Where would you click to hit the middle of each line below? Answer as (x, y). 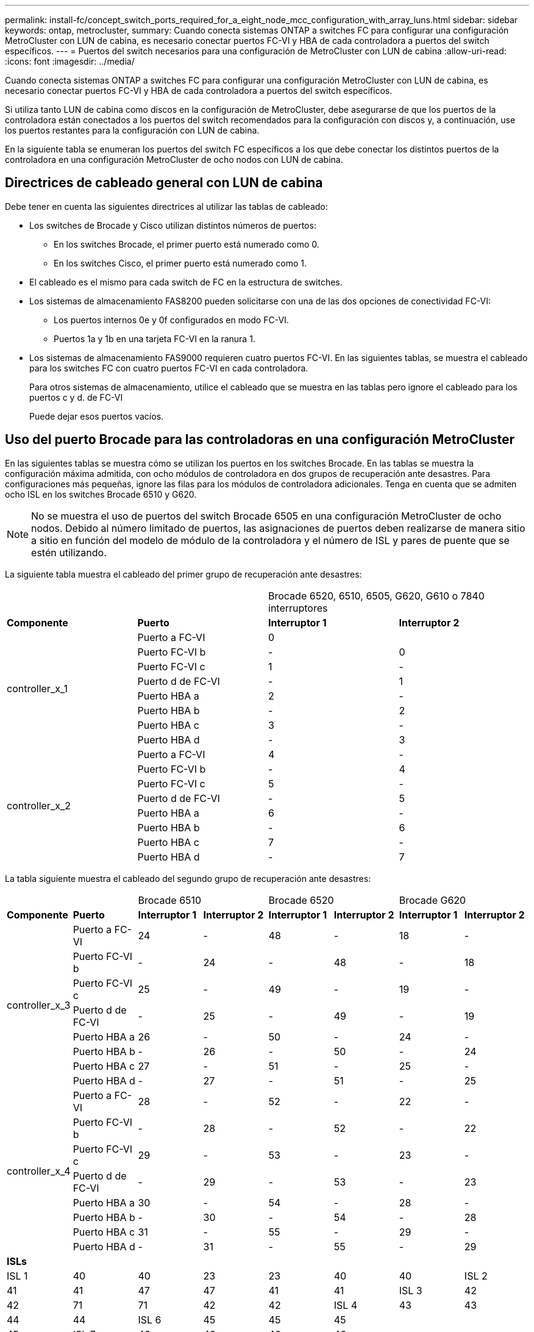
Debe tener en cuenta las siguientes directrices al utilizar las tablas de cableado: (166, 206)
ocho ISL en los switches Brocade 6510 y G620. (101, 494)
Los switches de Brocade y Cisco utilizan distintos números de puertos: (173, 225)
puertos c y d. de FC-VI (76, 397)
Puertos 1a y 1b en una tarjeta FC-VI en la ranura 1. (155, 338)
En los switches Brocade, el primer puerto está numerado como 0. (187, 244)
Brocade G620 (433, 900)
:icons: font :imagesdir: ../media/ (70, 61)
